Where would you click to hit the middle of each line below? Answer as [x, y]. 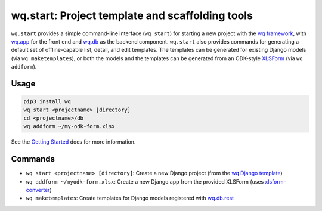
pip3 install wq [47, 102]
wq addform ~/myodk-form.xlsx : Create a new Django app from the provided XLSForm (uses [145, 181]
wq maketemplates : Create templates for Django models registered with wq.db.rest [130, 198]
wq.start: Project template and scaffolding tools [132, 15]
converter [38, 190]
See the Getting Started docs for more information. [73, 142]
